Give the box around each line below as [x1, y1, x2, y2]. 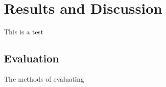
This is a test [4, 27, 44, 37]
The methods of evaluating [4, 73, 84, 84]
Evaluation [4, 51, 59, 66]
